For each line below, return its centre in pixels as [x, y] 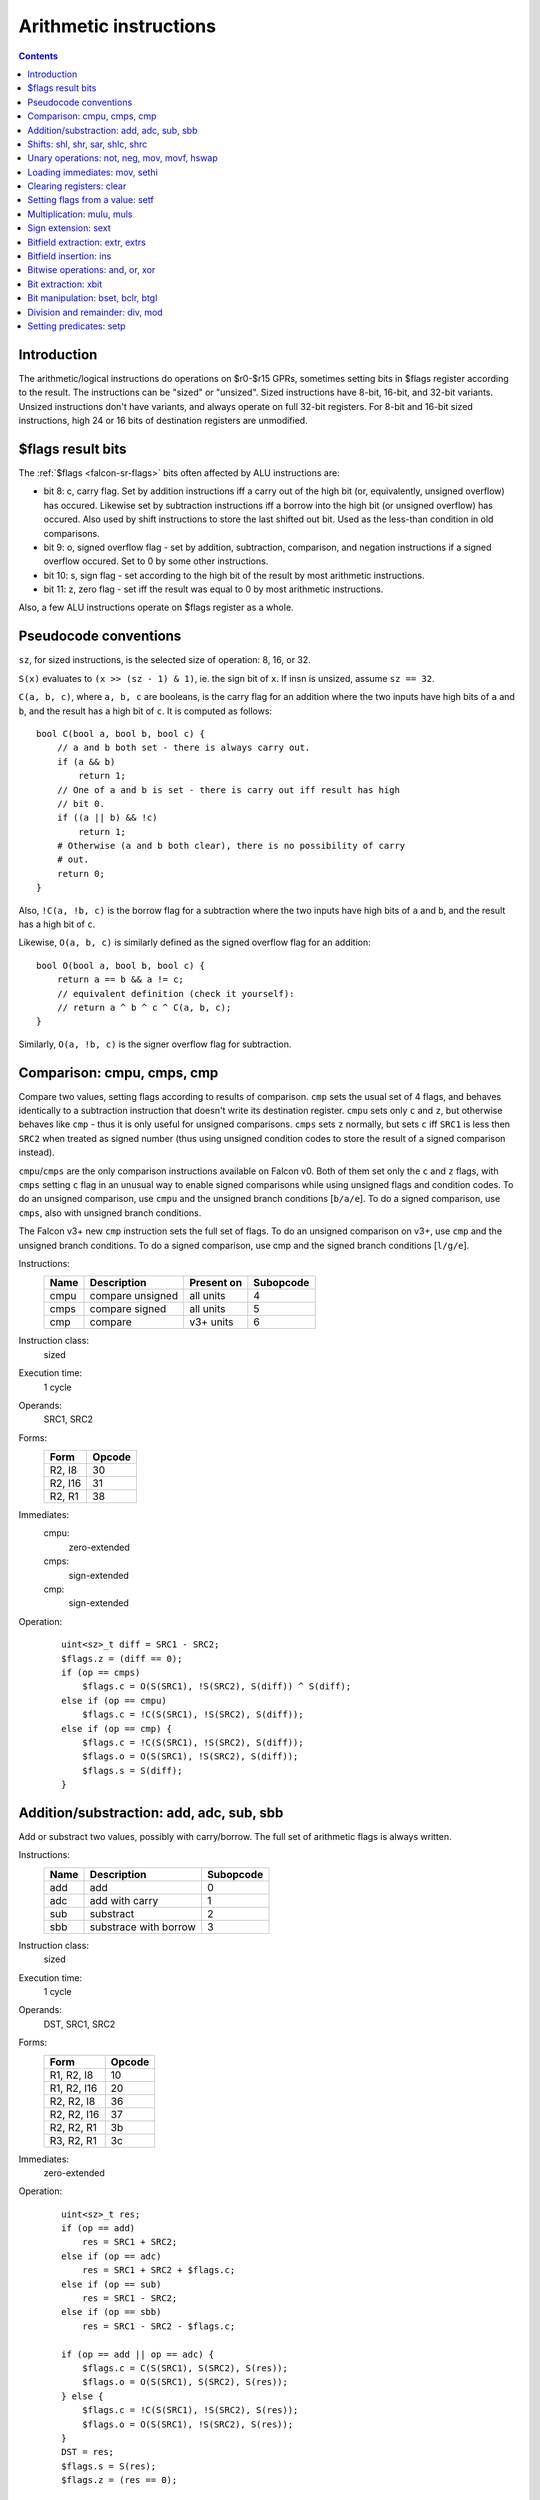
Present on [216, 1283]
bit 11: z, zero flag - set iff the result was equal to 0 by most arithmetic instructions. [213, 589]
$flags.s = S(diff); [132, 1770]
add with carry [124, 1900]
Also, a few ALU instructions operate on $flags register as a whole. [156, 607]
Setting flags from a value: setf [90, 200]
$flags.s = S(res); [109, 2466]
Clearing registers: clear [77, 186]
